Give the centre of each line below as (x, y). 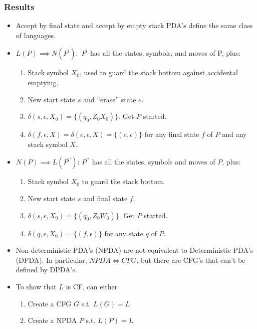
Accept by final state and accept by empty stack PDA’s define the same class (134, 25)
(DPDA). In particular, (51, 260)
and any (234, 134)
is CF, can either (92, 286)
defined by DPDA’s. (46, 270)
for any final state (172, 134)
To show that (36, 286)
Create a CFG (50, 303)
